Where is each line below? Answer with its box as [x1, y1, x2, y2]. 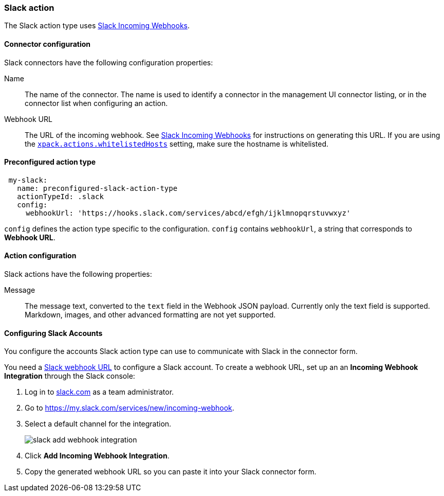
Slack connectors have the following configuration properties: [4, 58, 213, 67]
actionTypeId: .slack [17, 192, 104, 201]
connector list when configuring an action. [25, 98, 168, 108]
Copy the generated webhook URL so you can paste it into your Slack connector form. [25, 467, 317, 476]
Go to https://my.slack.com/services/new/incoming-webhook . [25, 403, 234, 413]
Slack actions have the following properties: [4, 270, 152, 279]
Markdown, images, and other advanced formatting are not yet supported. [25, 310, 276, 320]
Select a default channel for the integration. [25, 419, 172, 429]
